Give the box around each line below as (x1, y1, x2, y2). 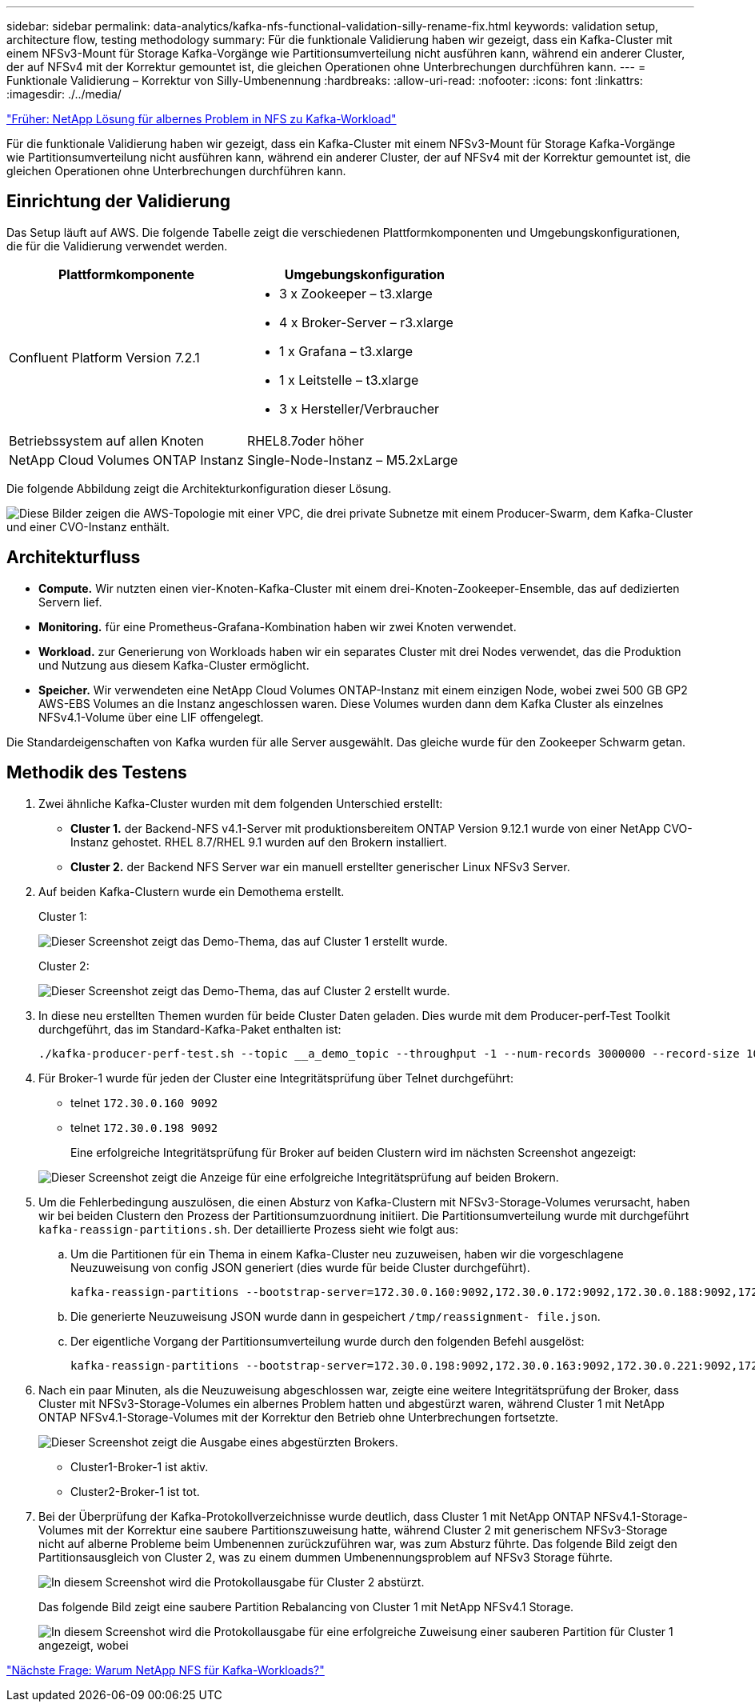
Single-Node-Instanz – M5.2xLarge (246, 451, 458, 468)
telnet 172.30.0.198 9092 (70, 1120, 218, 1134)
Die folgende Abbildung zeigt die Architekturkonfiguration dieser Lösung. (6, 481, 392, 495)
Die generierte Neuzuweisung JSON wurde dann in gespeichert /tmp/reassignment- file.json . (70, 1309, 601, 1323)
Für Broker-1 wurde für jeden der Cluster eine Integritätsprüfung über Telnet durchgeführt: (38, 1070, 513, 1085)
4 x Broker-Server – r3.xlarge (278, 314, 453, 330)
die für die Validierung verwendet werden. (6, 238, 228, 253)
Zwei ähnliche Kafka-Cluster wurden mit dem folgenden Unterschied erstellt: (38, 796, 443, 810)
